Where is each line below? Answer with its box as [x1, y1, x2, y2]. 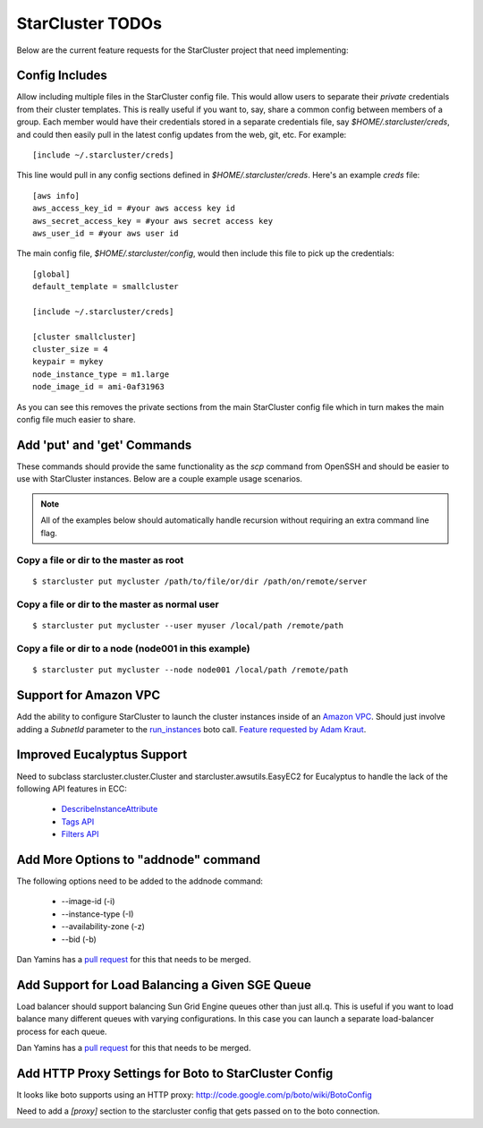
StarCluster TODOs [16, 13, 163, 33]
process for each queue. [16, 1026, 107, 1037]
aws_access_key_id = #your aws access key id [32, 203, 236, 214]
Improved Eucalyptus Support [16, 748, 188, 763]
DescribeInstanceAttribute [61, 804, 158, 815]
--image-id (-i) [61, 896, 115, 907]
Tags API [61, 816, 95, 827]
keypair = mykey [32, 356, 104, 367]
